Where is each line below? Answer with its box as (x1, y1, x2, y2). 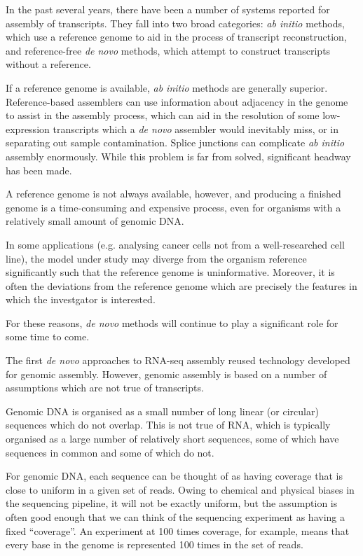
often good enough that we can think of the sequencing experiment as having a (6, 510, 345, 524)
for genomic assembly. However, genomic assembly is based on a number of (6, 366, 327, 381)
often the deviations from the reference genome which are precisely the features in (6, 278, 357, 293)
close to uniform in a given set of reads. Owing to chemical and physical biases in (6, 482, 355, 496)
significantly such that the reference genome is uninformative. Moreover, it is (6, 265, 335, 279)
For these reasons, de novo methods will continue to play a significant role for (6, 315, 338, 330)
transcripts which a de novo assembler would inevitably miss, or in (53, 121, 339, 136)
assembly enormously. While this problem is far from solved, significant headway (6, 148, 351, 163)
